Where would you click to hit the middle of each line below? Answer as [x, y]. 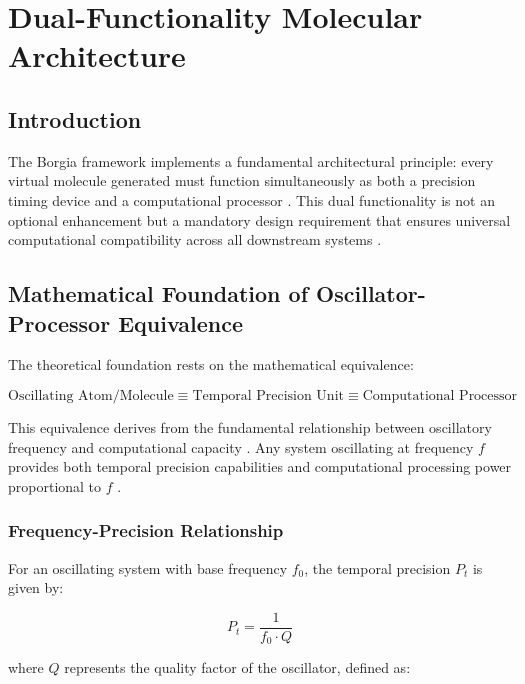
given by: [36, 587]
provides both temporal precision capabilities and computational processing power [260, 466]
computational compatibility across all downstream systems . [195, 239]
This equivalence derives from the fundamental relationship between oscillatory [250, 426]
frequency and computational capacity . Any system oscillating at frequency [241, 446]
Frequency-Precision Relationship [146, 530]
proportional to [55, 485]
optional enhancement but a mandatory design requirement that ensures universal [259, 219]
